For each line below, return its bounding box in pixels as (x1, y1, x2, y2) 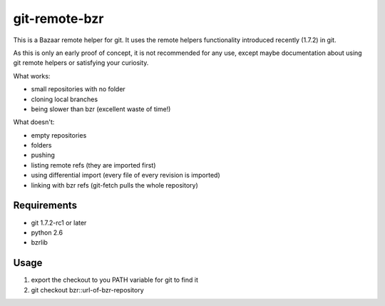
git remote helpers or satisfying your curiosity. (13, 58, 149, 67)
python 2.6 (31, 228, 63, 237)
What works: (13, 71, 51, 80)
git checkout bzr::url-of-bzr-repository (31, 285, 144, 294)
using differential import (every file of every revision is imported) (31, 171, 220, 180)
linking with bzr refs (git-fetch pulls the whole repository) (31, 180, 199, 189)
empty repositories (31, 131, 87, 139)
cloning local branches (31, 95, 98, 103)
